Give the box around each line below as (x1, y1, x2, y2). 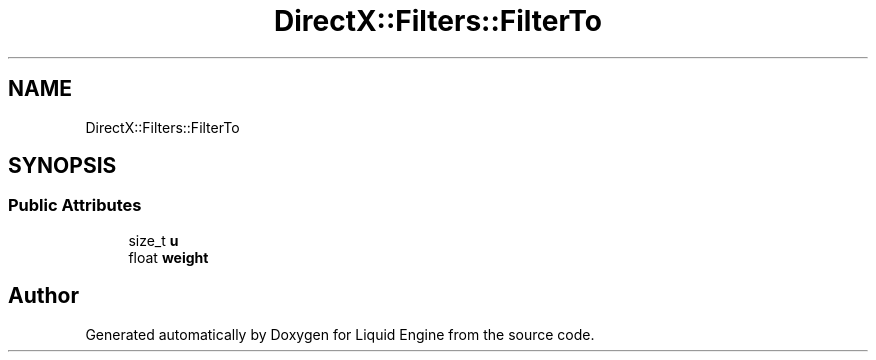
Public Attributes (8, 195, 142, 216)
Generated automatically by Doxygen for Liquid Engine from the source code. (85, 325, 595, 343)
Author (8, 283, 79, 309)
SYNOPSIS (8, 153, 117, 179)
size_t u (128, 231, 179, 249)
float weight (128, 248, 209, 266)
